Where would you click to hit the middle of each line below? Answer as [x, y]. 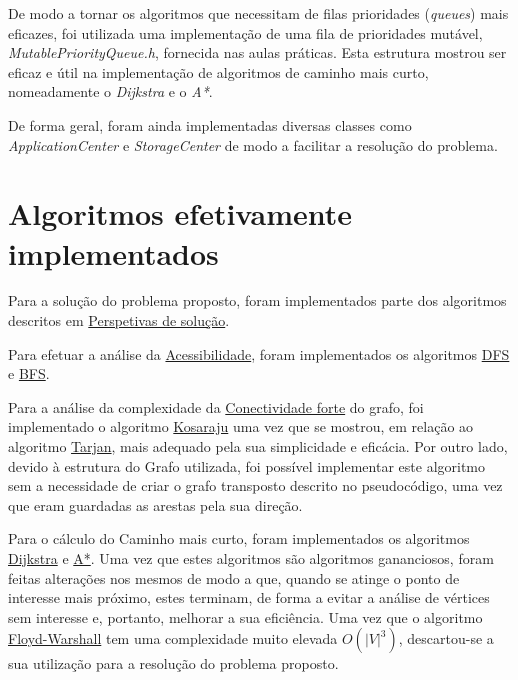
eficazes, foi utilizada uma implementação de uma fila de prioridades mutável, [245, 32]
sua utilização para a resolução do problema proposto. [173, 663]
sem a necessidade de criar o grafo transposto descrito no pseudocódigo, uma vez [255, 485]
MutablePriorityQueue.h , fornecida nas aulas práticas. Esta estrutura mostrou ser [257, 52]
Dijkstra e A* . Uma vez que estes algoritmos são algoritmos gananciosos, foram [251, 558]
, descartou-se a [446, 638]
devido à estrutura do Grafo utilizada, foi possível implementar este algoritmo [247, 465]
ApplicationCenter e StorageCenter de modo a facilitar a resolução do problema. [253, 144]
